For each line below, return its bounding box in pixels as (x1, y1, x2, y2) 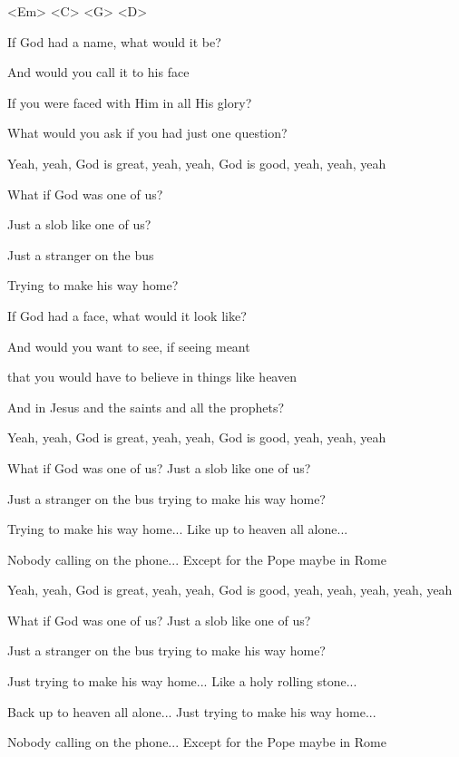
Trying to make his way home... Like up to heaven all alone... (7, 519, 348, 539)
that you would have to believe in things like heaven (7, 367, 297, 386)
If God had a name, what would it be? (7, 32, 221, 51)
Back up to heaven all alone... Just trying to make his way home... (7, 702, 376, 721)
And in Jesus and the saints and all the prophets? (7, 397, 285, 416)
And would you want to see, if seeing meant (7, 336, 250, 355)
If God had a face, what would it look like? (7, 306, 247, 325)
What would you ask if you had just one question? (7, 123, 288, 142)
